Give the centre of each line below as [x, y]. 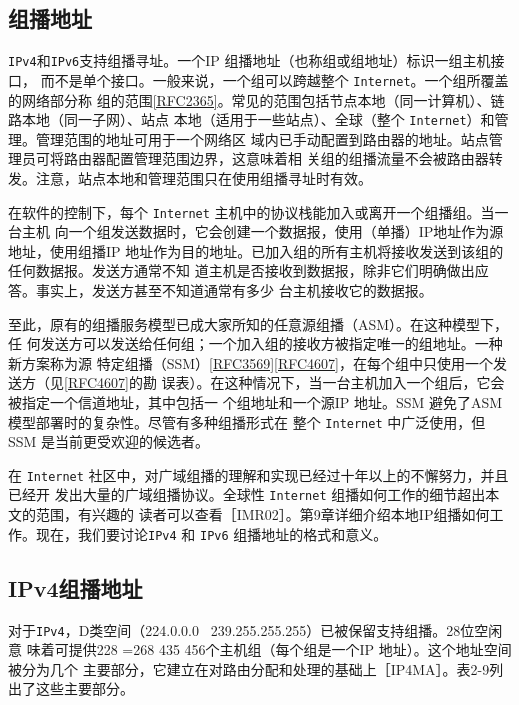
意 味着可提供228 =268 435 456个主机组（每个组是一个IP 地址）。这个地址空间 [260, 649]
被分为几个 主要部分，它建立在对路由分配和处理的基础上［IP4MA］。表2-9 [249, 668]
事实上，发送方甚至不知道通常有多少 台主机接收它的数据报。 [234, 289]
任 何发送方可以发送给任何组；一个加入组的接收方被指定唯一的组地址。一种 [255, 343]
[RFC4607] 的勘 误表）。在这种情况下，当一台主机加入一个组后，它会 [284, 382]
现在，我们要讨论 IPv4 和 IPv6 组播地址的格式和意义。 [211, 533]
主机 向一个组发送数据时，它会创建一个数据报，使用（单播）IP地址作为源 [262, 231]
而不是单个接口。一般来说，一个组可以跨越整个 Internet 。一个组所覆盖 [274, 79]
